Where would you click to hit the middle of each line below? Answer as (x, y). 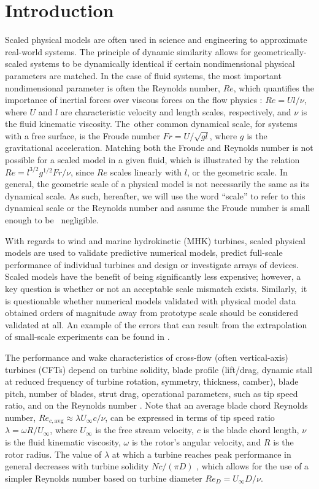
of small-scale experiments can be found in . (87, 337)
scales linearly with (146, 171)
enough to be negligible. (52, 220)
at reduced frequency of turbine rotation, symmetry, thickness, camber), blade (152, 381)
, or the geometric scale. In (237, 171)
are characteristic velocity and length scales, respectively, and (176, 111)
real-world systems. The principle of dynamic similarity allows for (128, 51)
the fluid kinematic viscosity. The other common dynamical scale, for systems (151, 124)
